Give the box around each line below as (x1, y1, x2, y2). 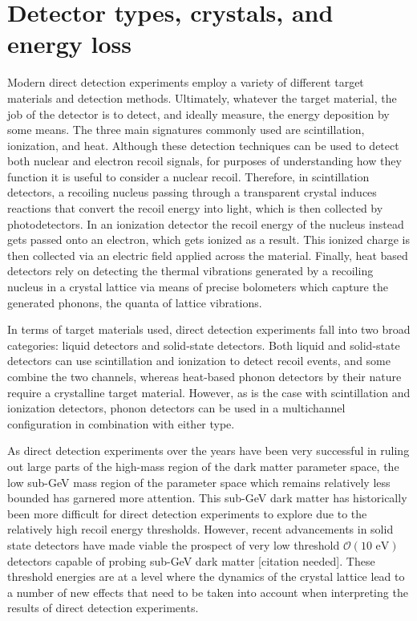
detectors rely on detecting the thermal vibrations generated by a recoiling (7, 262, 374, 279)
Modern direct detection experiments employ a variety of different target (7, 74, 364, 91)
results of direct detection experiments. (7, 599, 199, 616)
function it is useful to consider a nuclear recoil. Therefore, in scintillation (7, 168, 370, 185)
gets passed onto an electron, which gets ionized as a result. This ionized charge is (7, 231, 410, 248)
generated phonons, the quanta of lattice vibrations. (7, 294, 262, 310)
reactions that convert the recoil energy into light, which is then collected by (7, 200, 383, 217)
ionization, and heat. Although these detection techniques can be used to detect (7, 136, 399, 153)
